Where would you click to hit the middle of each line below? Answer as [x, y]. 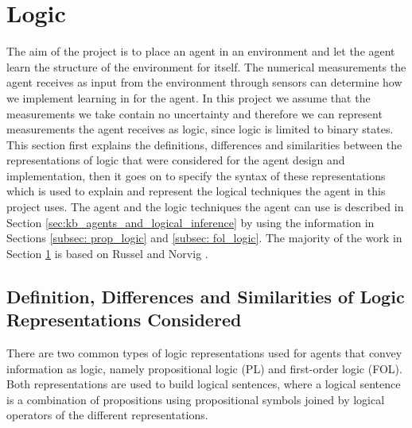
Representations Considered [124, 320]
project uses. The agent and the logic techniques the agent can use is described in [205, 207]
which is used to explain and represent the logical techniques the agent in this [196, 191]
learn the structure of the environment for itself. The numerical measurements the [206, 66]
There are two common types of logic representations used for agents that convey [204, 353]
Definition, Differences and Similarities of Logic [206, 296]
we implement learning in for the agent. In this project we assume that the [189, 97]
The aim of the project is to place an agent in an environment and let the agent [201, 51]
